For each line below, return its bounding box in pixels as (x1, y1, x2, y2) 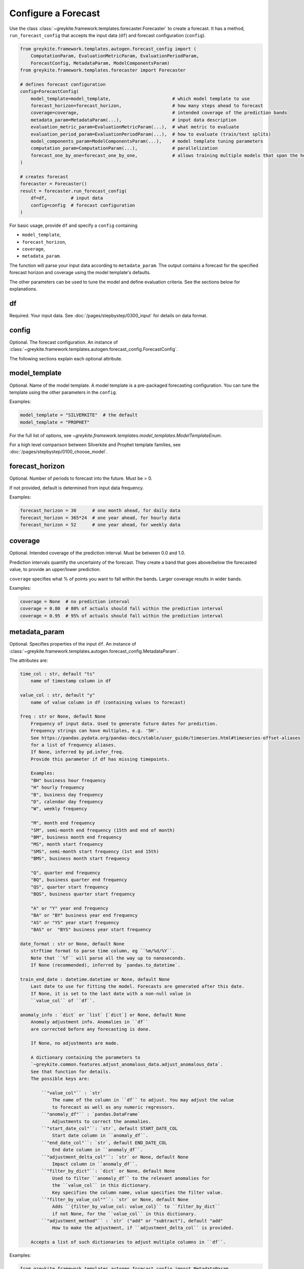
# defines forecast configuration (20, 81, 106, 87)
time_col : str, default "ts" (20, 671, 95, 677)
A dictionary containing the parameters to (30, 1055, 140, 1060)
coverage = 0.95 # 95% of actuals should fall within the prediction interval (20, 613, 223, 619)
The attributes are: (9, 657, 48, 663)
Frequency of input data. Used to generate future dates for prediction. (30, 721, 218, 726)
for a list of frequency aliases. (30, 742, 117, 748)
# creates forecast (20, 174, 68, 180)
